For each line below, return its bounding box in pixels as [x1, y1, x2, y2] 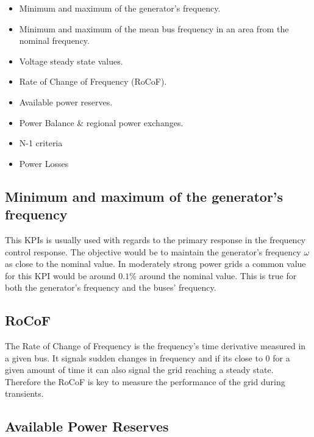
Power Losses [19, 157, 69, 169]
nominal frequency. [19, 34, 90, 47]
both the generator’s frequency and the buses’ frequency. [5, 281, 216, 294]
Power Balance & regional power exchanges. [19, 116, 184, 129]
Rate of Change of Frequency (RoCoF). [19, 75, 167, 88]
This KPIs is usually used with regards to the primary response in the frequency [5, 233, 305, 246]
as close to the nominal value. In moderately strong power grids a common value [5, 257, 306, 270]
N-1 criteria [19, 137, 63, 149]
